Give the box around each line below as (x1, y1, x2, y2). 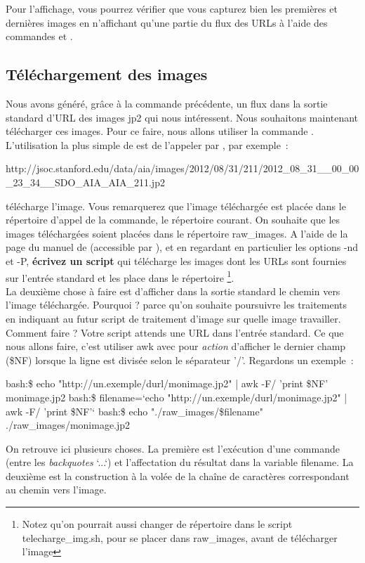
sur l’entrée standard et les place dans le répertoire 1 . (6, 268, 234, 285)
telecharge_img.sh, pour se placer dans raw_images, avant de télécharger (22, 530, 338, 545)
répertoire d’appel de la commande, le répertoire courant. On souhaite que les (6, 212, 340, 227)
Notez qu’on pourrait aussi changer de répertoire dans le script (22, 517, 293, 531)
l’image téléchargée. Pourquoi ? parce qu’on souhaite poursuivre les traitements (6, 297, 347, 312)
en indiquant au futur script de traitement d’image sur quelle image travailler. (6, 311, 341, 325)
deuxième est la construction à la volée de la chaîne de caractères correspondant (6, 468, 350, 483)
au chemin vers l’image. (6, 482, 107, 497)
